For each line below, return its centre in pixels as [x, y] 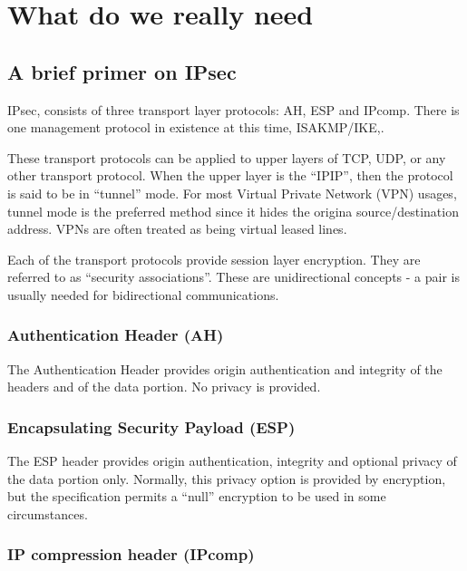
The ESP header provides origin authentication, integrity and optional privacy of [232, 461]
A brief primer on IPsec [122, 71]
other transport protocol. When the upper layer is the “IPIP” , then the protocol [230, 175]
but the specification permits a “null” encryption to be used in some [197, 496]
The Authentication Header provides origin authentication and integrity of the [225, 368]
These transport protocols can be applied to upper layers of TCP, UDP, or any [227, 157]
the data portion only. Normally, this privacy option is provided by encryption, [227, 478]
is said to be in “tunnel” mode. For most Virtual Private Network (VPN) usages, [232, 193]
